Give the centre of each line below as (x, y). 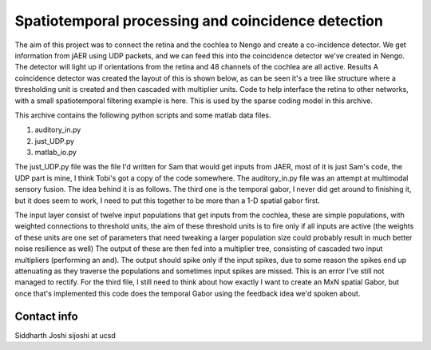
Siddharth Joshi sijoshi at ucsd (65, 335)
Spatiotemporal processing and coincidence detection (199, 21)
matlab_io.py (56, 153)
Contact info (47, 316)
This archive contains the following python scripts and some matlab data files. (143, 115)
